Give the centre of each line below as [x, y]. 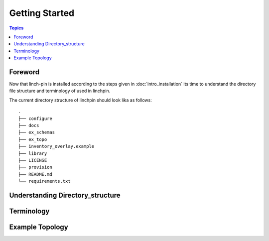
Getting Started [42, 13]
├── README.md [35, 174]
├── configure [35, 119]
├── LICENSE [33, 160]
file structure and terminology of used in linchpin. [60, 91]
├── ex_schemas [37, 132]
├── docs [29, 125]
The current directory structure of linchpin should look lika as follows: [80, 100]
